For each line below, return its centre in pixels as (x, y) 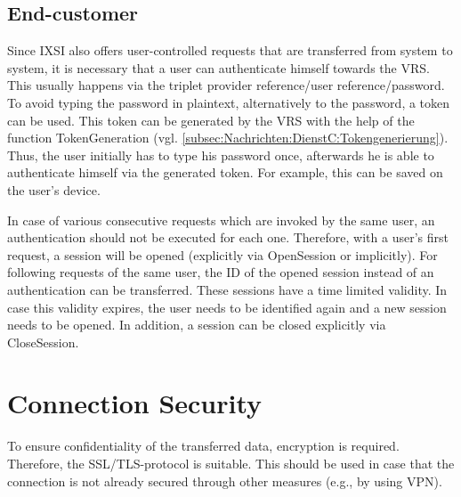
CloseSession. (43, 342)
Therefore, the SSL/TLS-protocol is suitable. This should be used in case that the (231, 464)
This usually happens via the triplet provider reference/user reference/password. (226, 85)
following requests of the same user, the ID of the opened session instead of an (221, 272)
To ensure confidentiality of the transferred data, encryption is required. (203, 446)
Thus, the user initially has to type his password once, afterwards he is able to (221, 155)
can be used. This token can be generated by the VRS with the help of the (211, 120)
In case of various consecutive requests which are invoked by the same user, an (221, 220)
